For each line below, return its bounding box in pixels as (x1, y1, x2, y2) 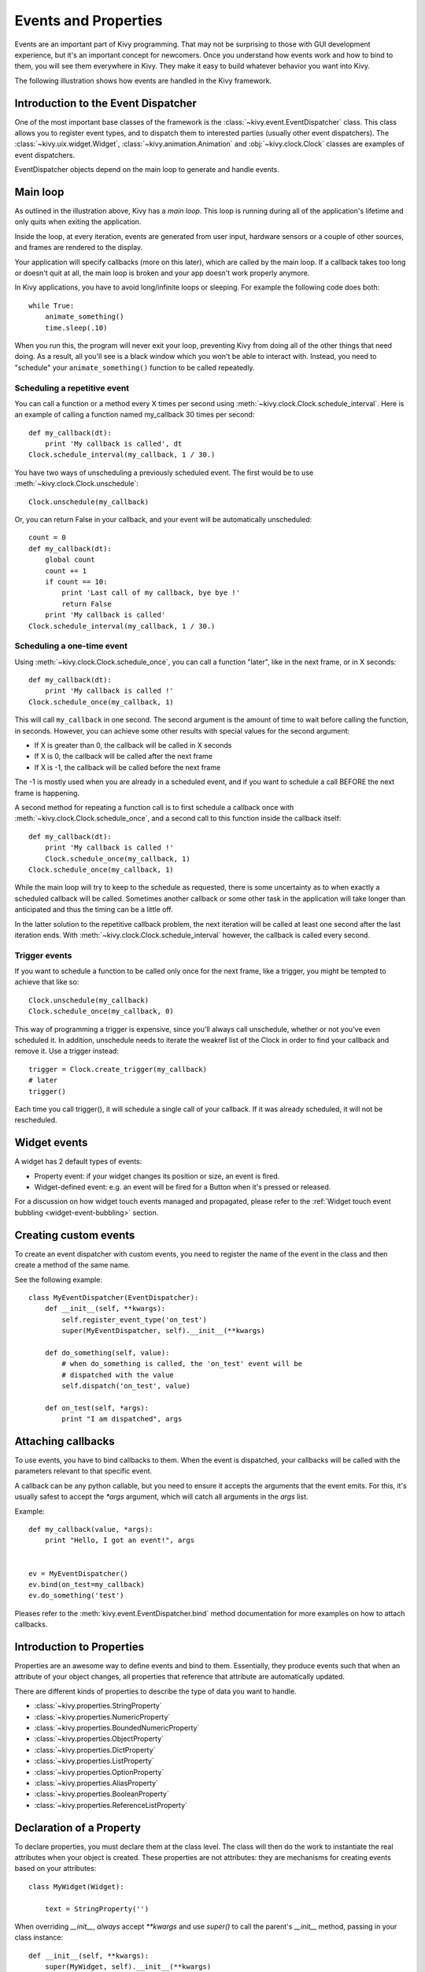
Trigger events (14, 950, 72, 961)
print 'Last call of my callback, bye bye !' (61, 588, 240, 597)
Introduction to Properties (14, 1640, 145, 1653)
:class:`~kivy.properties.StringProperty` (34, 1701, 162, 1711)
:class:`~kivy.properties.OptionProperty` (34, 1767, 164, 1776)
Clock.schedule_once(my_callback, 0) (28, 1007, 175, 1016)
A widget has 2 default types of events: (14, 1156, 142, 1167)
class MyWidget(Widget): (28, 1882, 124, 1891)
